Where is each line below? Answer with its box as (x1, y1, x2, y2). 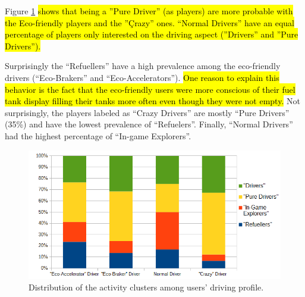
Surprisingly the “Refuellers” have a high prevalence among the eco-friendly (5, 60, 281, 72)
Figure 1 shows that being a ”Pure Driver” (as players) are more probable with (5, 5, 293, 17)
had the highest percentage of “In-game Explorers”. (5, 129, 191, 142)
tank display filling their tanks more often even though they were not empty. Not (5, 95, 300, 107)
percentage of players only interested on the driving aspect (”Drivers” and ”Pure (5, 28, 298, 40)
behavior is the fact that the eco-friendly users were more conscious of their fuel (5, 83, 295, 95)
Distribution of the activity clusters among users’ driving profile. (29, 281, 264, 293)
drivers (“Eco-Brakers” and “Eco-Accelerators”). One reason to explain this (5, 71, 279, 83)
